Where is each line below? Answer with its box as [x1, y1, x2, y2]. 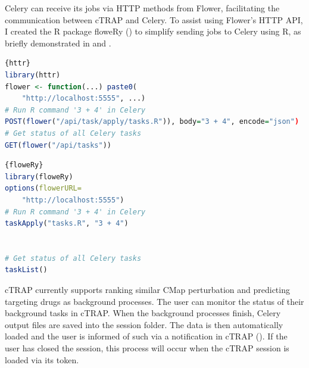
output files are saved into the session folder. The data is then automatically [5, 318, 283, 330]
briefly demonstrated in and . [5, 36, 111, 49]
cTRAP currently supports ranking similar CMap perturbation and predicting [5, 283, 290, 296]
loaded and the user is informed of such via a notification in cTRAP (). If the [5, 330, 288, 342]
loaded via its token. [5, 353, 79, 366]
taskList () [5, 266, 48, 275]
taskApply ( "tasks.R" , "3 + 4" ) [5, 219, 129, 228]
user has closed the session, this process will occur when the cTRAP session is [5, 342, 289, 354]
